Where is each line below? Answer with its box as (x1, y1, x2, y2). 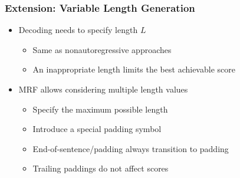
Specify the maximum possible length (32, 103, 168, 115)
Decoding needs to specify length (18, 24, 138, 36)
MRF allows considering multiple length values (18, 83, 188, 95)
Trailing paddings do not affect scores (32, 162, 169, 174)
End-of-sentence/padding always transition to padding (32, 142, 229, 154)
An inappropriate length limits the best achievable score (32, 63, 235, 75)
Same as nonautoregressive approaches (32, 43, 172, 55)
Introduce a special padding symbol (32, 123, 162, 135)
